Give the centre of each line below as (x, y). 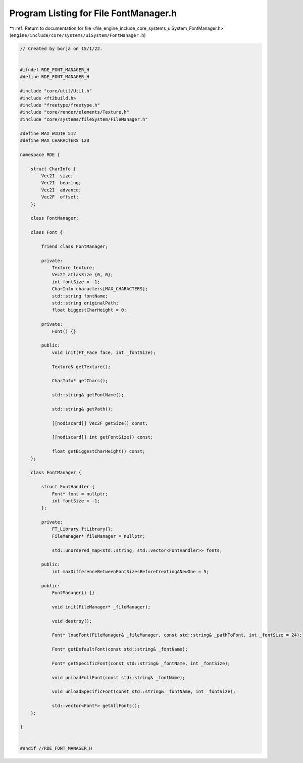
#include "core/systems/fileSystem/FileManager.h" (84, 119)
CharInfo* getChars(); (80, 381)
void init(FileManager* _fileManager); (101, 607)
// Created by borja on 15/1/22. (61, 48)
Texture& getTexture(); (81, 367)
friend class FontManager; (74, 246)
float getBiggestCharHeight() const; (98, 451)
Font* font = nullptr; (80, 494)
